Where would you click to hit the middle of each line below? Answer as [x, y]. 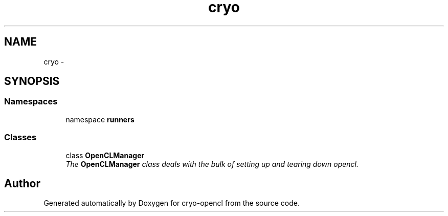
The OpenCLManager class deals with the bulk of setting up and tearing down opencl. [212, 164]
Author [22, 183]
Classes [20, 137]
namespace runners [100, 119]
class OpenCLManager [105, 155]
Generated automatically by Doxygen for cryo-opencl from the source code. [172, 203]
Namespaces [31, 102]
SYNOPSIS [32, 81]
